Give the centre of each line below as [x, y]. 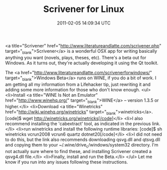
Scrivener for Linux [84, 9]
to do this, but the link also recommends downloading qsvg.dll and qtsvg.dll [83, 140]
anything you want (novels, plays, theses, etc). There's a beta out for [76, 57]
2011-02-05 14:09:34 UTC [84, 23]
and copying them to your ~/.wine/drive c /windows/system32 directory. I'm [82, 146]
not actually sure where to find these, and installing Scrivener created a [79, 151]
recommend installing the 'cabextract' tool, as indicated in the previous [78, 124]
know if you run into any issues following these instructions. [67, 162]
